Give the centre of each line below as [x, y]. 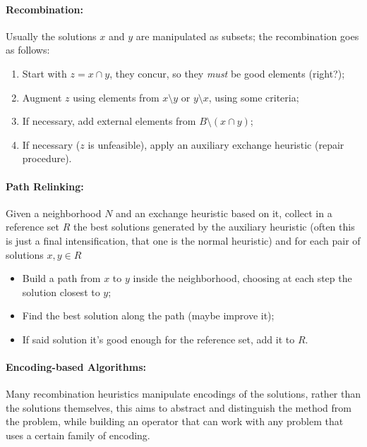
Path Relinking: [45, 186]
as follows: [28, 50]
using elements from [116, 97]
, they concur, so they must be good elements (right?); [227, 73]
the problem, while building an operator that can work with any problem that [175, 421]
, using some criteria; [254, 97]
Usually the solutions [51, 36]
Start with [44, 73]
